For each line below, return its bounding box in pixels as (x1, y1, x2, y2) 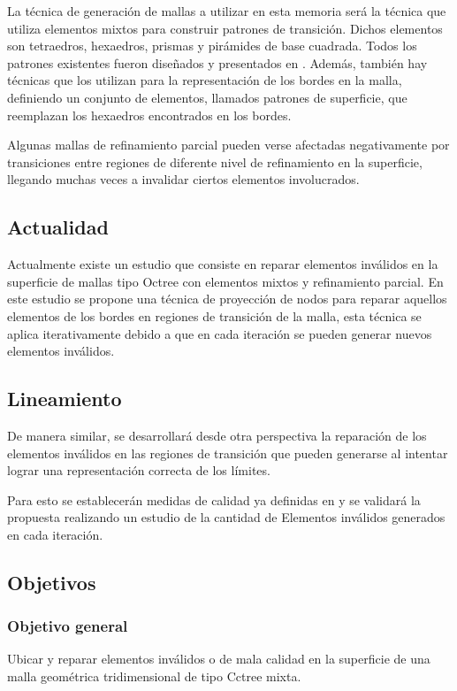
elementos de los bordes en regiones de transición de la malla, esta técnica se (7, 306, 422, 325)
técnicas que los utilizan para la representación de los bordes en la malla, (7, 71, 402, 89)
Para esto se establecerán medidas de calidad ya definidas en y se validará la (7, 490, 421, 509)
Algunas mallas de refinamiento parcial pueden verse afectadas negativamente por (7, 135, 450, 154)
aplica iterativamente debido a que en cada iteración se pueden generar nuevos (7, 324, 432, 342)
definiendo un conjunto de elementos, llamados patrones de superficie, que (7, 88, 407, 106)
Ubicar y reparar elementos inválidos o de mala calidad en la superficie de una (7, 649, 430, 668)
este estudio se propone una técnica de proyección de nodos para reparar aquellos (7, 289, 447, 308)
